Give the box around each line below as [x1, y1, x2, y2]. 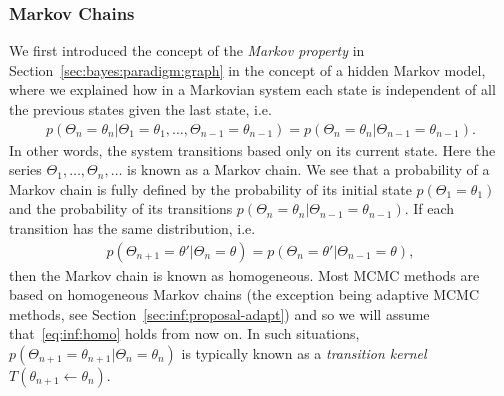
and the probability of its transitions [9, 198, 233, 219]
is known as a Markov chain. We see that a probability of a [127, 159, 490, 180]
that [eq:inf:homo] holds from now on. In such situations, [9, 323, 360, 344]
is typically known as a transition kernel [181, 343, 427, 363]
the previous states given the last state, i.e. [9, 99, 272, 119]
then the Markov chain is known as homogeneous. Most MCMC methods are [9, 264, 480, 285]
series [9, 159, 42, 180]
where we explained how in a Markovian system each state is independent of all [9, 79, 496, 100]
